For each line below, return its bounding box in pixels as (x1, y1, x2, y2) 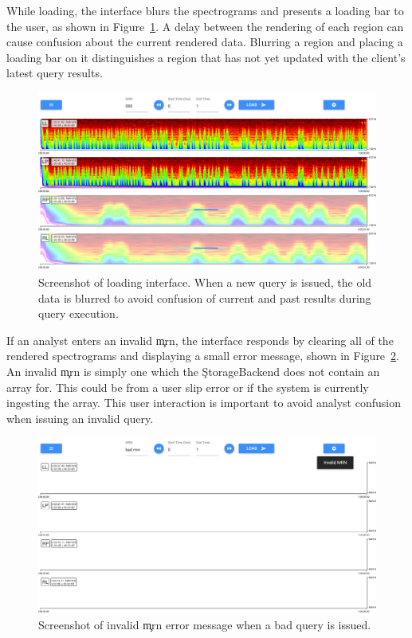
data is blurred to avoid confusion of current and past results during (38, 289, 371, 306)
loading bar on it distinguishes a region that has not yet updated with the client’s (6, 49, 406, 65)
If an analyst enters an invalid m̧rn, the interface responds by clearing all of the (6, 331, 394, 348)
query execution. (38, 305, 119, 322)
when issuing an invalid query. (6, 409, 154, 426)
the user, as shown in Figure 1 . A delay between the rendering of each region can (6, 18, 404, 34)
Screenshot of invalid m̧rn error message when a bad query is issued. (38, 616, 371, 632)
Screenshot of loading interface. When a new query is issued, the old (38, 273, 372, 290)
